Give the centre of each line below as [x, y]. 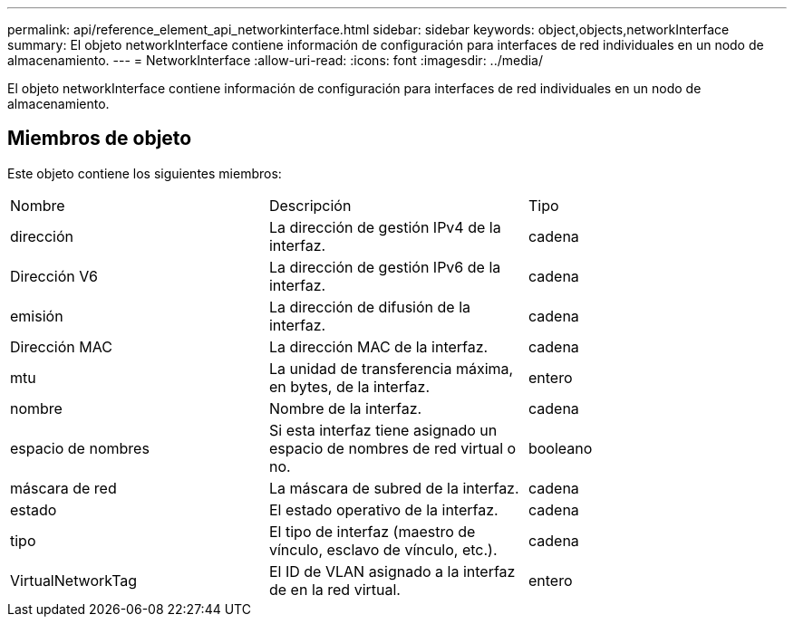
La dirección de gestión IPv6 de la [385, 267]
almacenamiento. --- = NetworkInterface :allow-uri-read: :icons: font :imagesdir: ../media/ [276, 60]
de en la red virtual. [334, 589]
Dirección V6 [54, 276]
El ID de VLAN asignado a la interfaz [392, 571]
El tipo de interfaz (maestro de [372, 531]
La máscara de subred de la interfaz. [394, 488]
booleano [560, 448]
